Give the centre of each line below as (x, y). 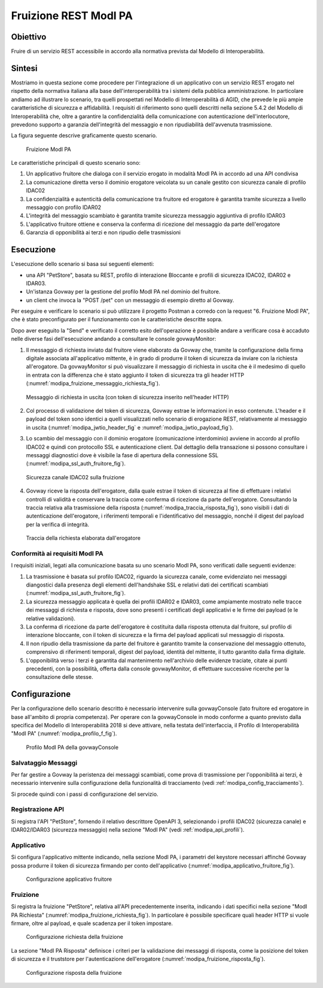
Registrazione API (38, 809)
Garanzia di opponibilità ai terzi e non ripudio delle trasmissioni (103, 232)
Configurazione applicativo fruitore (69, 879)
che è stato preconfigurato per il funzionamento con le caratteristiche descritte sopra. (117, 319)
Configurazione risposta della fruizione (74, 972)
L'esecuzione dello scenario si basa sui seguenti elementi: (83, 264)
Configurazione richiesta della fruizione (75, 937)
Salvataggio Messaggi (44, 763)
